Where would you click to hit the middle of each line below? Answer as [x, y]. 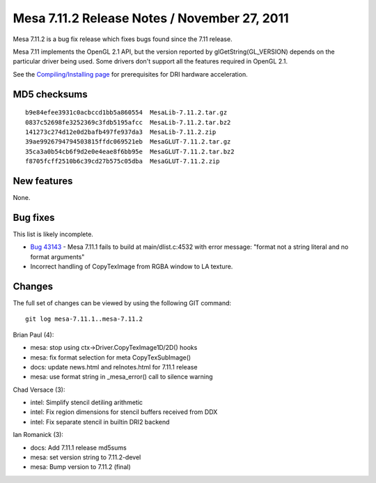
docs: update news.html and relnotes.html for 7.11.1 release [114, 367]
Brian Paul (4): [33, 335]
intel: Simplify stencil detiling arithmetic [86, 402]
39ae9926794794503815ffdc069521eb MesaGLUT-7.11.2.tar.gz [128, 142]
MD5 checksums [50, 94]
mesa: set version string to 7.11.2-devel [86, 457]
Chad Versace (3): [39, 390]
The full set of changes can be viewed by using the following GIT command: [122, 302]
